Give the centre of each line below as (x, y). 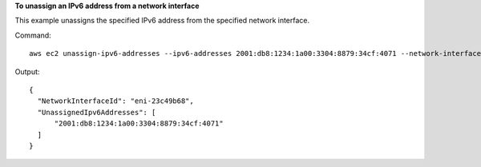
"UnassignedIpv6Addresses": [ (97, 112)
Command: (33, 35)
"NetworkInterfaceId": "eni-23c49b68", (115, 101)
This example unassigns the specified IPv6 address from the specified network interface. (162, 21)
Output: (27, 71)
